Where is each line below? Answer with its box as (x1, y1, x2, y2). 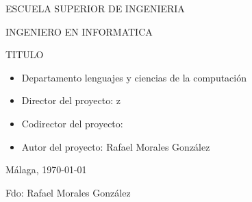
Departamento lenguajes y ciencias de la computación (21, 70, 247, 84)
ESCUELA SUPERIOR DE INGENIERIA (5, 1, 185, 15)
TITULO (5, 47, 44, 62)
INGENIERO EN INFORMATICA (5, 24, 153, 38)
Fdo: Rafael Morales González (5, 185, 131, 199)
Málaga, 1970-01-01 (5, 162, 87, 177)
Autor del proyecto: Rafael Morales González (21, 139, 210, 153)
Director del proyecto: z (21, 93, 121, 108)
